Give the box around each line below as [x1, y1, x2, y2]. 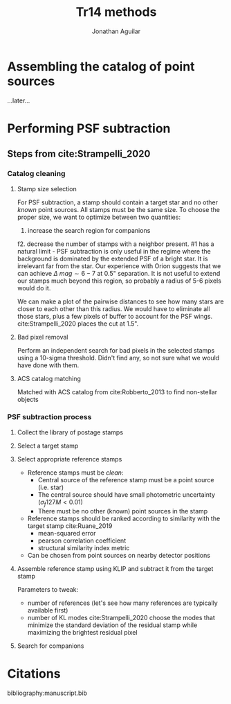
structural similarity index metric [37, 543, 130, 552]
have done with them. [17, 361, 80, 369]
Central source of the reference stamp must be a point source [37, 475, 214, 484]
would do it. [17, 283, 51, 292]
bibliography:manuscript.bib [7, 689, 88, 697]
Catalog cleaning [7, 169, 66, 179]
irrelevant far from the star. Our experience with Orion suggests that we [17, 261, 221, 270]
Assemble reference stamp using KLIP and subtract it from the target [17, 564, 214, 572]
